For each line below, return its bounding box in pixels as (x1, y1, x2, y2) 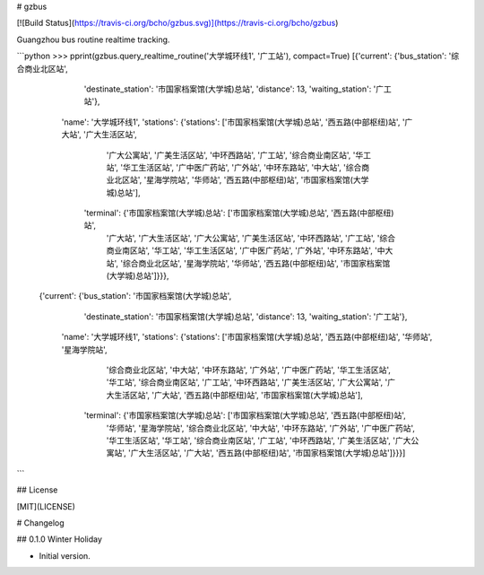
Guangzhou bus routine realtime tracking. (16, 34, 170, 45)
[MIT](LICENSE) (16, 501, 76, 511)
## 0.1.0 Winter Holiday (16, 534, 103, 545)
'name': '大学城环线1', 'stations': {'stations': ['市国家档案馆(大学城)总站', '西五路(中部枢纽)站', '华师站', (61, 332, 433, 343)
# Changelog (16, 517, 65, 528)
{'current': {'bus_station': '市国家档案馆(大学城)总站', (39, 291, 232, 301)
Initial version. (39, 550, 91, 561)
